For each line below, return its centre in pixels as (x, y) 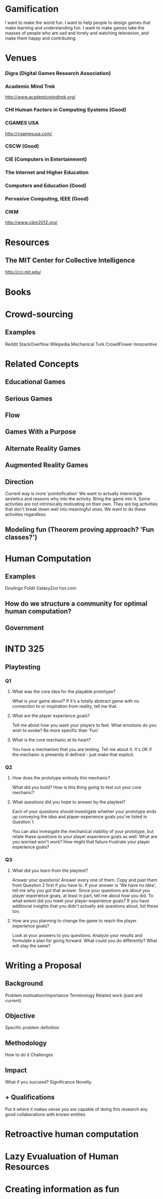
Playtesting (23, 667)
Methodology (26, 1043)
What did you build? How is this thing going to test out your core (77, 787)
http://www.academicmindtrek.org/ (41, 97)
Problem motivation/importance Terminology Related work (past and (74, 995)
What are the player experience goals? (51, 716)
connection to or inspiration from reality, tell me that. (65, 706)
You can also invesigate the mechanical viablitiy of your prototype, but (83, 831)
